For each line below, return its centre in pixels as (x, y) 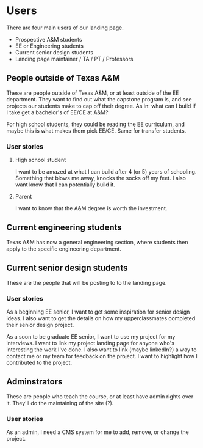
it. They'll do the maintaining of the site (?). (60, 403)
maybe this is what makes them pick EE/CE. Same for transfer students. (96, 130)
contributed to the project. (39, 362)
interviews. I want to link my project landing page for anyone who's (91, 343)
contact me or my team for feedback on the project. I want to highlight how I (102, 356)
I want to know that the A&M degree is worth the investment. (91, 208)
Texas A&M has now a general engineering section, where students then (97, 242)
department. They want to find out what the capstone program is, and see (99, 99)
